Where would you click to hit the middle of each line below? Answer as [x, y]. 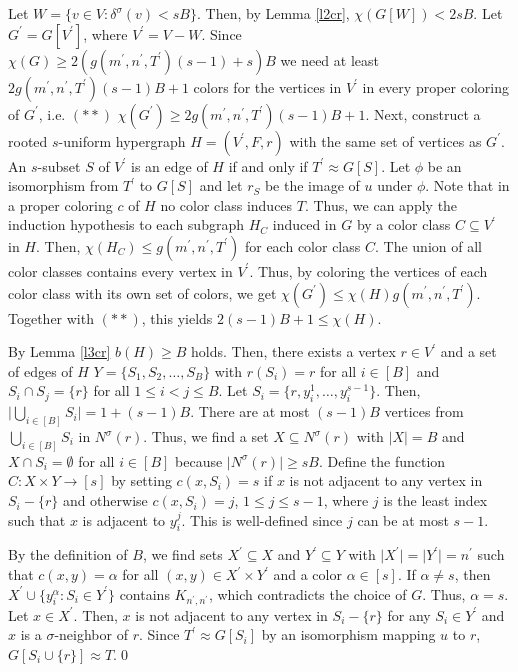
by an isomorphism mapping [348, 634]
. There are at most [250, 411]
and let [221, 185]
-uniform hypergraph [122, 140]
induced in [304, 224]
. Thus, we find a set [206, 436]
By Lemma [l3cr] [59, 351]
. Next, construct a [423, 113]
